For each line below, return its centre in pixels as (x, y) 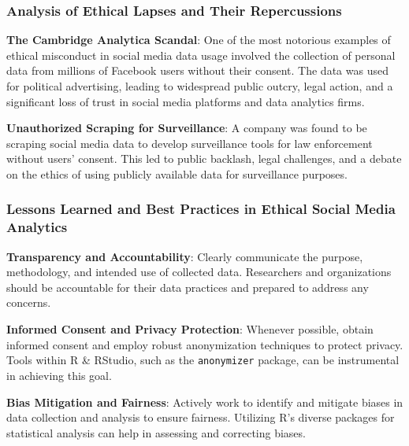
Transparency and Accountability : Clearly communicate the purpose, (185, 256)
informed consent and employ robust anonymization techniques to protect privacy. (205, 344)
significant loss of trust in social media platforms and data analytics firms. (186, 101)
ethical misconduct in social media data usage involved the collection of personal (201, 55)
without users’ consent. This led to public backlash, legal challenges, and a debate (204, 158)
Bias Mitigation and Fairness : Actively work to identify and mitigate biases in (205, 402)
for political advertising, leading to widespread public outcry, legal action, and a (200, 86)
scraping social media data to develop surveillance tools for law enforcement (190, 143)
